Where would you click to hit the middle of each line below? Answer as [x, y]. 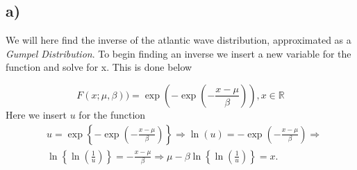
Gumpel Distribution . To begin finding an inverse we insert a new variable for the [178, 53]
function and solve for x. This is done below [99, 67]
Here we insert [36, 114]
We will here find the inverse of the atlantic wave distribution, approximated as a [178, 40]
